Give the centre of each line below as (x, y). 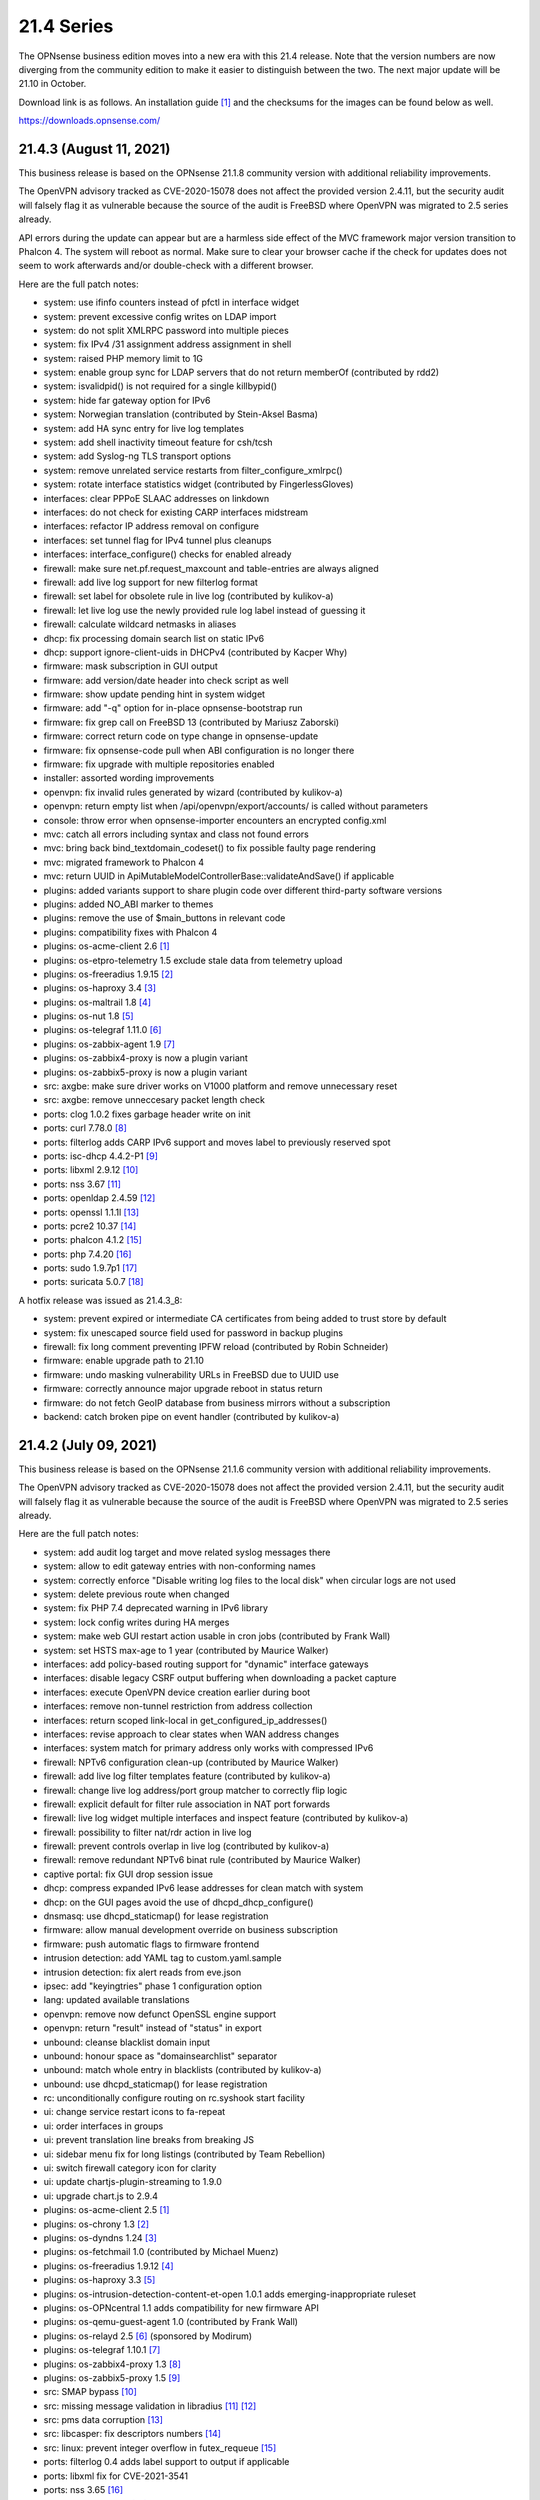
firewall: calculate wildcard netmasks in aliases (140, 624)
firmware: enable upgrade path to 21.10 (124, 1361)
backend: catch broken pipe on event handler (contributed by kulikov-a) (191, 1416)
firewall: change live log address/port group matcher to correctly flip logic (195, 1790)
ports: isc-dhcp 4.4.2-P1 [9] (101, 1156)
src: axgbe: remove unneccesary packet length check (154, 1100)
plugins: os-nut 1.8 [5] (88, 1016)
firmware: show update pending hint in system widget (154, 694)
